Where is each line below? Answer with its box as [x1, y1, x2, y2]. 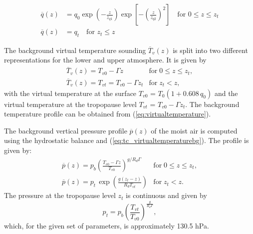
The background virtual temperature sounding [4, 44, 146, 55]
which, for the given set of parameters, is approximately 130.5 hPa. [4, 220, 209, 231]
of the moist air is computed [151, 125, 238, 135]
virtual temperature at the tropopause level [4, 98, 137, 109]
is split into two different [173, 44, 248, 55]
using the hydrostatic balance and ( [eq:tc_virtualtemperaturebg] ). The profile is [4, 135, 249, 145]
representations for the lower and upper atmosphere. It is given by [4, 54, 207, 65]
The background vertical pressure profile [4, 125, 127, 135]
